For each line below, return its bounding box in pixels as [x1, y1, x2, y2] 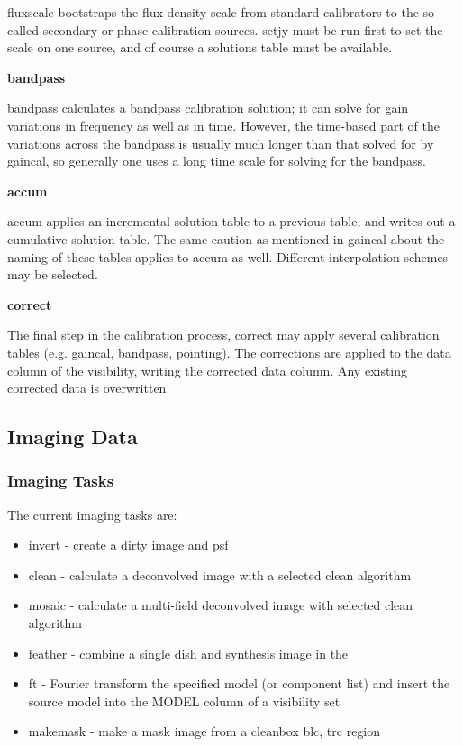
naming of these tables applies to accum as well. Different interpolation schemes [7, 247, 449, 266]
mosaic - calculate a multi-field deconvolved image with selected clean [28, 596, 413, 614]
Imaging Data [7, 423, 138, 450]
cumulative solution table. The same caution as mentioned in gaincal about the [7, 229, 445, 248]
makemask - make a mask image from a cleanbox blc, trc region [28, 722, 381, 741]
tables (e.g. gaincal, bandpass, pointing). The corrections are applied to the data [7, 342, 451, 361]
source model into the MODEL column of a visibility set [28, 691, 340, 710]
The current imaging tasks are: [7, 505, 177, 523]
